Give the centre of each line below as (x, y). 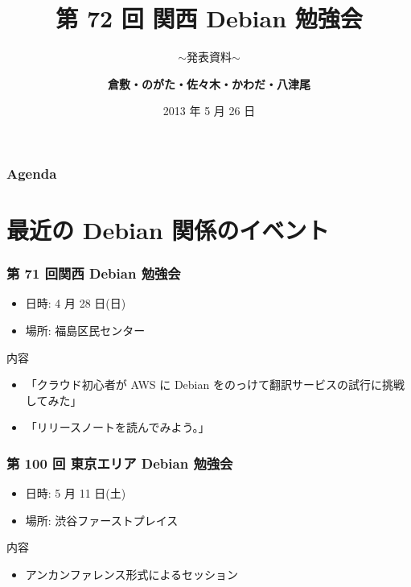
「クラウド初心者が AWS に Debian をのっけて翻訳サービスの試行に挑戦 (215, 384)
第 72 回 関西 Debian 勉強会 (209, 18)
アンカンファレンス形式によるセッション (132, 574)
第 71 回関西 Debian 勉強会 (94, 273)
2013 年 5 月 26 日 (209, 111)
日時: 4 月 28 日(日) (76, 303)
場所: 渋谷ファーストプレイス (102, 520)
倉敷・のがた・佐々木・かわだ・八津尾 (209, 83)
